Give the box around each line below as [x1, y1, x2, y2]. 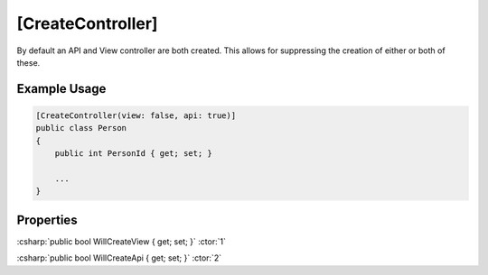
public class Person [35, 123, 127, 133]
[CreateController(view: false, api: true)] [35, 110, 237, 121]
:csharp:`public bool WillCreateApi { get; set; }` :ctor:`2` [16, 252, 221, 263]
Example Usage [16, 81, 107, 96]
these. [16, 57, 41, 68]
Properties [16, 212, 78, 227]
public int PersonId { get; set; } [54, 149, 212, 159]
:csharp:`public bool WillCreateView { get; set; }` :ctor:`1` [16, 235, 226, 247]
